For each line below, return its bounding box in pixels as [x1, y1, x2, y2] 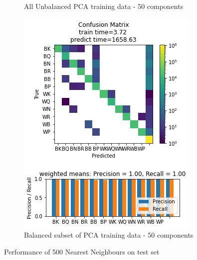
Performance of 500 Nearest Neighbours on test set [4, 246, 160, 257]
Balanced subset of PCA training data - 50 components [24, 230, 194, 240]
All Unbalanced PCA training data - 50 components [24, 1, 184, 11]
